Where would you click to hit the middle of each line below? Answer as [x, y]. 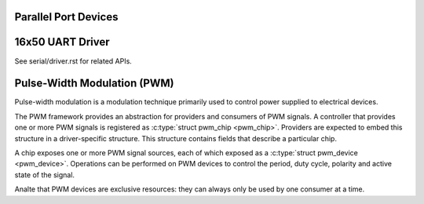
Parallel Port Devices [66, 17]
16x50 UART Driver [62, 42]
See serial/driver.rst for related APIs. [73, 61]
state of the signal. [44, 175]
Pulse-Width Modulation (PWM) [94, 84]
